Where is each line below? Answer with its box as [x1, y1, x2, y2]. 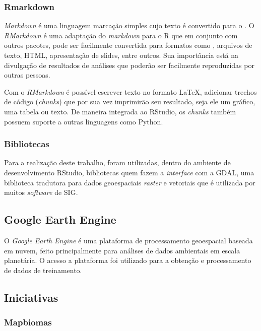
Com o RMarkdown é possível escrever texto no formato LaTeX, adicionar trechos [4, 86, 257, 97]
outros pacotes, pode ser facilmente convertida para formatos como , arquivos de [4, 40, 252, 50]
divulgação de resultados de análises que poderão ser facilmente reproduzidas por [4, 59, 254, 70]
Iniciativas [4, 289, 58, 305]
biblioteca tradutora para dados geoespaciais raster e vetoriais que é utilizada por [4, 177, 255, 187]
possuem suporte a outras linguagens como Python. [4, 116, 163, 126]
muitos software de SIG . [4, 187, 78, 197]
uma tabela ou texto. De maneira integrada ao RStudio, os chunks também [4, 106, 236, 116]
